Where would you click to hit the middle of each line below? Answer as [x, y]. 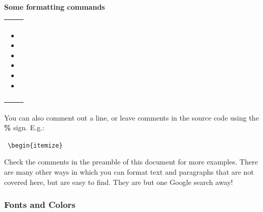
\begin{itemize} [35, 145]
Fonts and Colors [40, 205]
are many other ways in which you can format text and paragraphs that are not [129, 171]
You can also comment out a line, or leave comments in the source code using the [131, 117]
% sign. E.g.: [25, 127]
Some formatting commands [55, 7]
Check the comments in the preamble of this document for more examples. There [131, 162]
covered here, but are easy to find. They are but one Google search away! [119, 182]
